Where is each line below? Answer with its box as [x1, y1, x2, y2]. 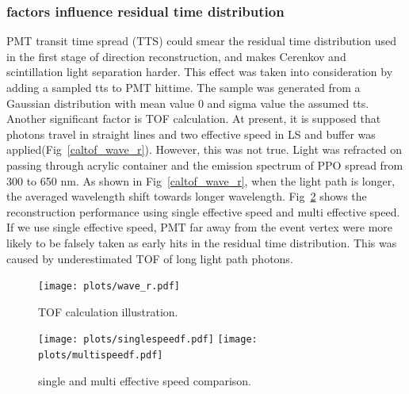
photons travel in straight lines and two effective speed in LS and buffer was [6, 125, 376, 142]
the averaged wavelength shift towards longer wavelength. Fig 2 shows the [6, 188, 367, 205]
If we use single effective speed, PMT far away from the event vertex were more [6, 219, 393, 235]
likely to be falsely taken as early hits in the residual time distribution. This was [6, 234, 397, 251]
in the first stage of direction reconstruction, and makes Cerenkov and [6, 48, 346, 64]
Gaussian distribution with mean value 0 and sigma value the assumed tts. [6, 94, 369, 111]
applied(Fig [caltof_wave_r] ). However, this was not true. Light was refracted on [6, 141, 402, 158]
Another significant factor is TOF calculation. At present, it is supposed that [6, 110, 381, 127]
